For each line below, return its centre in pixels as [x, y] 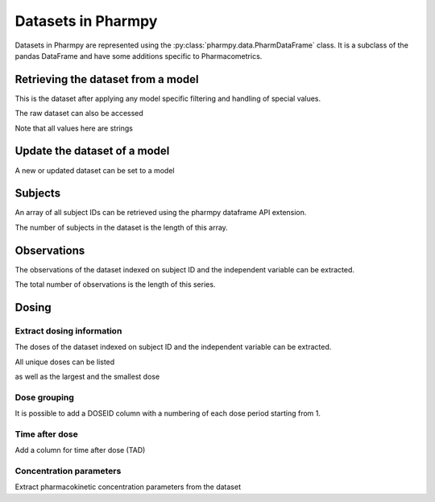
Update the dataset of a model [92, 151]
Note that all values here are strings [74, 128]
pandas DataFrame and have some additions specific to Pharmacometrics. [139, 56]
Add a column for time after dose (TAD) [80, 450]
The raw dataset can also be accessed [79, 114]
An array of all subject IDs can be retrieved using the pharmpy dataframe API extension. [161, 213]
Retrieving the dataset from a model [107, 79]
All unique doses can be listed [65, 362]
